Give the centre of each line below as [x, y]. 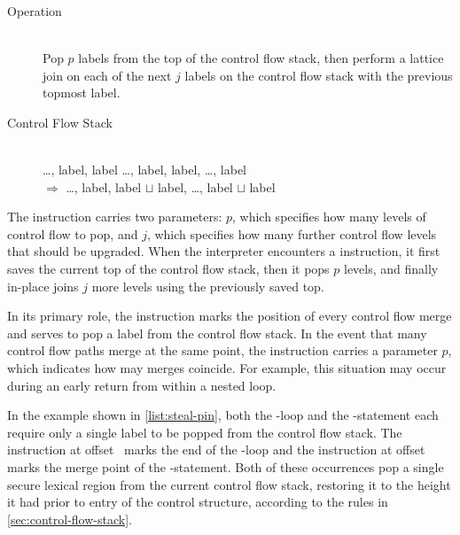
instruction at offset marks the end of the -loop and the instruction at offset [216, 450]
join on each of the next [107, 75]
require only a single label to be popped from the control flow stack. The [205, 432]
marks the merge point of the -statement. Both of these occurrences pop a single [226, 466]
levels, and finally [391, 269]
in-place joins [43, 286]
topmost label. [82, 93]
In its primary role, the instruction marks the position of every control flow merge [230, 316]
